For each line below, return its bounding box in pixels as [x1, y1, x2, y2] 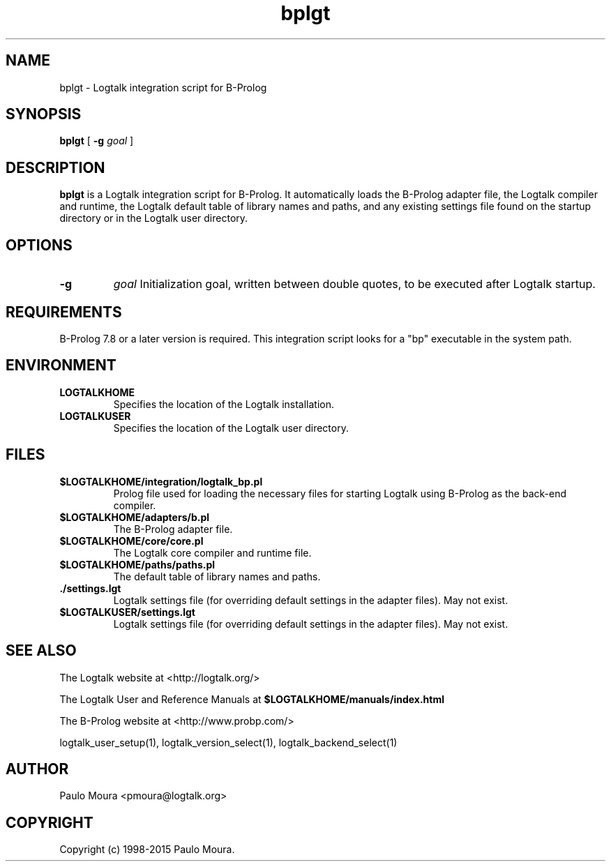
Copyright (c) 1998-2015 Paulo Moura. [59, 843, 235, 856]
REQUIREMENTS [6, 303, 122, 321]
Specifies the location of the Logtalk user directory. [113, 421, 349, 434]
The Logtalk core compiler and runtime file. [113, 546, 312, 559]
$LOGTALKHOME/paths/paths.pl [59, 558, 216, 571]
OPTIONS [6, 236, 73, 254]
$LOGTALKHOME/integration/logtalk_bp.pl [59, 475, 263, 488]
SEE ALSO [6, 642, 77, 660]
